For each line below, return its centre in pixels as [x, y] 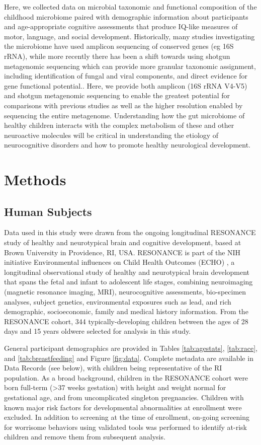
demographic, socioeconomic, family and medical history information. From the [126, 311]
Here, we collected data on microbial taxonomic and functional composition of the [130, 7]
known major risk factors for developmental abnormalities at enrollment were [123, 407]
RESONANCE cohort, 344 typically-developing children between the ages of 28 [126, 321]
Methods [35, 179]
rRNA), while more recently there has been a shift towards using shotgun [117, 56]
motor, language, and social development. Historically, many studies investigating [129, 36]
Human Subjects [48, 211]
